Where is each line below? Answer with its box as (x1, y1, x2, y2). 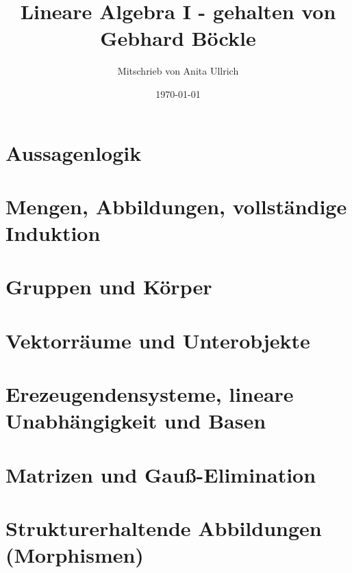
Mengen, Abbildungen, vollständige (5, 192, 347, 220)
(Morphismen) (5, 541, 144, 569)
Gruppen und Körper (5, 272, 212, 301)
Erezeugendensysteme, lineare (5, 380, 294, 408)
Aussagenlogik (5, 138, 142, 166)
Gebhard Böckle (100, 24, 256, 52)
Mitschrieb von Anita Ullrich (117, 64, 239, 78)
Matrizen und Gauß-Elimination (5, 460, 316, 488)
